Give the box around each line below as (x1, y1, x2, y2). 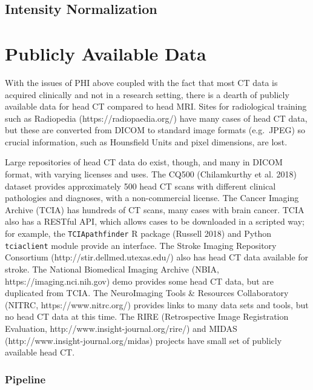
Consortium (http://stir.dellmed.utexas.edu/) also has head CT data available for (5, 251, 309, 263)
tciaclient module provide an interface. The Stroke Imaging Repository (5, 239, 277, 251)
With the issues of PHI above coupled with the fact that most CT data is (5, 76, 278, 88)
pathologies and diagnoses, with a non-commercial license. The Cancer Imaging (5, 191, 299, 204)
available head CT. (5, 346, 75, 359)
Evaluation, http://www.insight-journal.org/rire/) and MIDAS (5, 322, 237, 334)
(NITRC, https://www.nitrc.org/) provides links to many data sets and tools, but (5, 298, 309, 311)
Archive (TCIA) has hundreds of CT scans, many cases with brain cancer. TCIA (5, 203, 305, 216)
